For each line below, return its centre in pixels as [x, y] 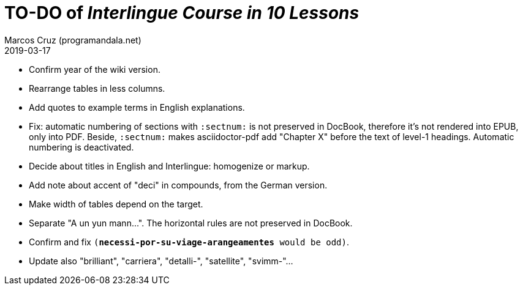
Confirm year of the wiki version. [95, 69]
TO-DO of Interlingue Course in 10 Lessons [182, 13]
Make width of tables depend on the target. [116, 204]
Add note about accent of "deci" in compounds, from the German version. [178, 185]
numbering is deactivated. [81, 147]
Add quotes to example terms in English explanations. [137, 107]
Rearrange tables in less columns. [97, 88]
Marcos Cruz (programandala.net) [73, 40]
